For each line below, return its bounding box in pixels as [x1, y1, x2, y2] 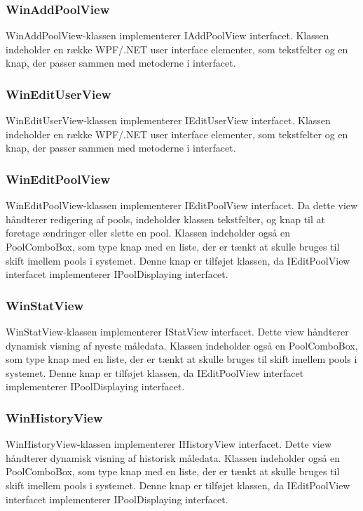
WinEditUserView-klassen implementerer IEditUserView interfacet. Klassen [6, 113, 331, 128]
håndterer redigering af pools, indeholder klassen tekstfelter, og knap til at [6, 211, 325, 226]
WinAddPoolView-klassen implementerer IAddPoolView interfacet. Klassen [6, 28, 329, 43]
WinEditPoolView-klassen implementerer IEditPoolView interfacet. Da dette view [6, 198, 358, 213]
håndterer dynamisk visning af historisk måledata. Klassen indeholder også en [6, 450, 341, 465]
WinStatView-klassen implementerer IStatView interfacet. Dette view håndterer [6, 324, 349, 338]
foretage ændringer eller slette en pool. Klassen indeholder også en [6, 225, 291, 240]
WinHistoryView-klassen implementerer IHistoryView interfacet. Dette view [6, 437, 331, 451]
